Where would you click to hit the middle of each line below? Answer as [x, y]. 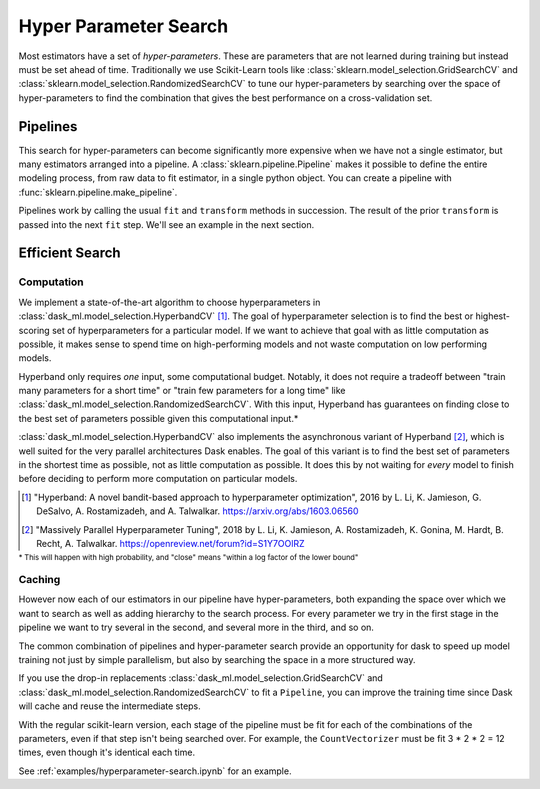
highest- [492, 316]
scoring [34, 330]
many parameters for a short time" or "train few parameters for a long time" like [182, 391]
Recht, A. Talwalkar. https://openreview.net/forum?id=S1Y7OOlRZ [170, 543]
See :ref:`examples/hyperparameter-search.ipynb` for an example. [155, 771]
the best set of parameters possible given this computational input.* [158, 418]
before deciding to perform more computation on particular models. [158, 479]
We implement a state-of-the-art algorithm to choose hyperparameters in [169, 302]
